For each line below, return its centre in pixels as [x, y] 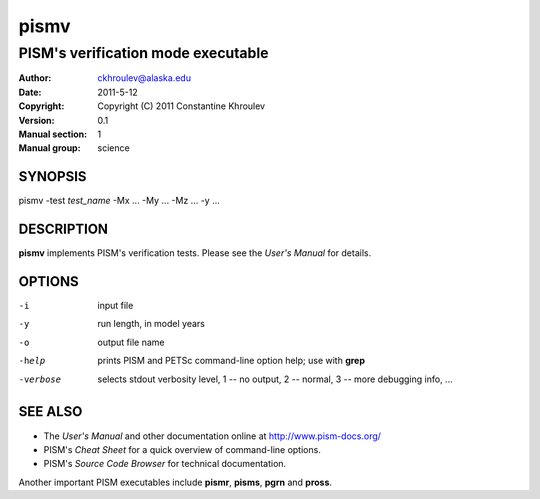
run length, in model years [151, 324]
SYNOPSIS [52, 176]
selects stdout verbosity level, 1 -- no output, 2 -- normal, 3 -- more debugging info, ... [275, 379]
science [113, 148]
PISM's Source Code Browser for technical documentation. [165, 464]
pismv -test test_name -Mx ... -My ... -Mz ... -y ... [119, 201]
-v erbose [40, 379]
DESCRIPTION [63, 229]
